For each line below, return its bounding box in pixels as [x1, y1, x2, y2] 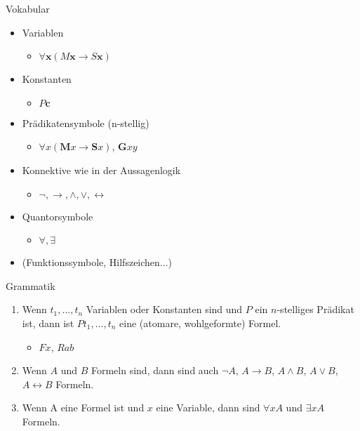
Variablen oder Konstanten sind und [86, 302, 243, 317]
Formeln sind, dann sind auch [91, 363, 219, 378]
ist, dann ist [22, 315, 74, 330]
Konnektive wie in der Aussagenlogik [22, 162, 181, 177]
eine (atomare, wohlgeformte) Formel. [119, 315, 281, 330]
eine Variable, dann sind [156, 400, 260, 415]
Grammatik [6, 278, 55, 293]
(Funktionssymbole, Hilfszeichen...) [22, 255, 172, 270]
